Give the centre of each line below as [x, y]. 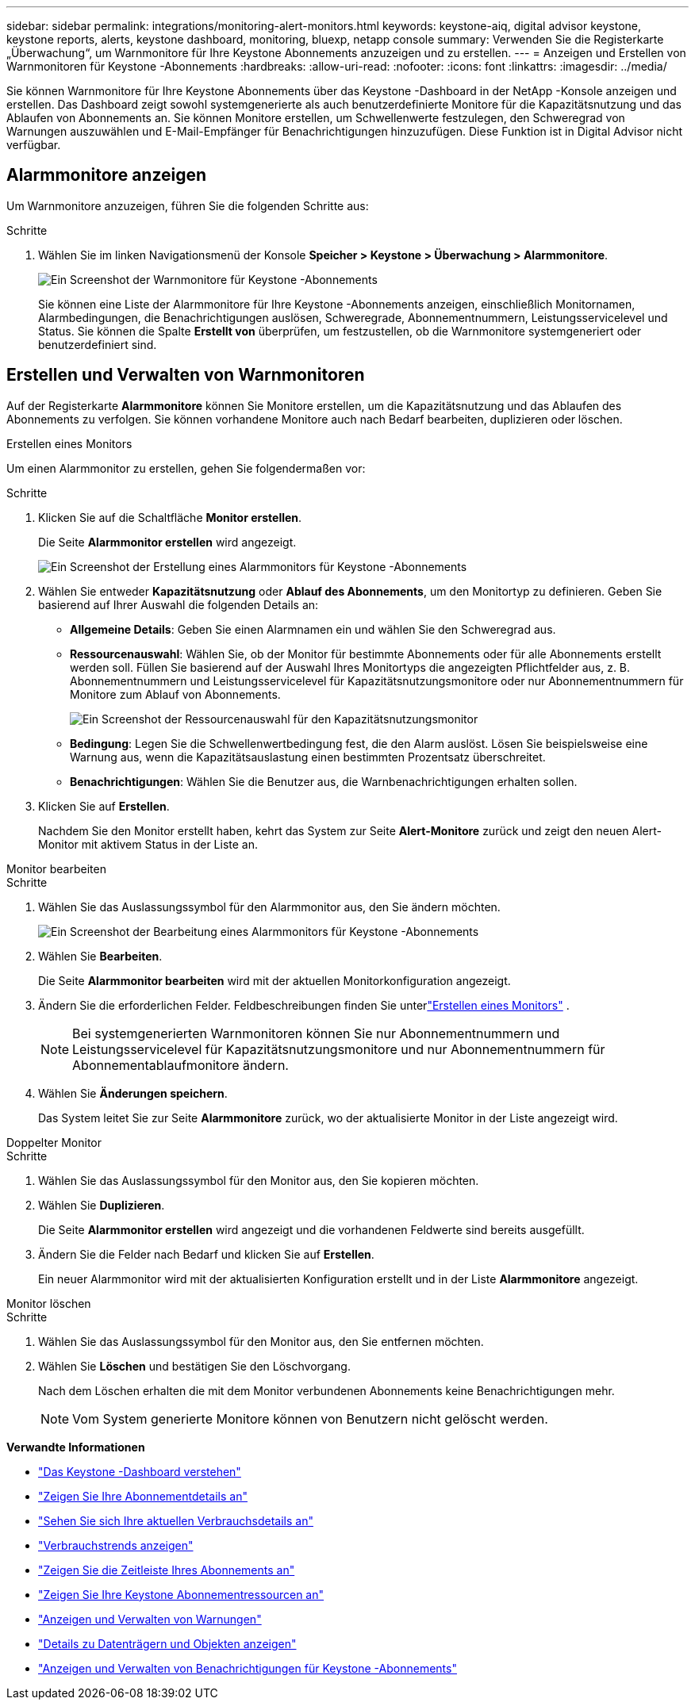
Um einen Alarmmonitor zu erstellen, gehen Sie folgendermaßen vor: [186, 468]
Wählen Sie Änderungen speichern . [133, 1093]
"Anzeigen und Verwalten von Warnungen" [150, 1619]
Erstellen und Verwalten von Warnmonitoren [186, 375]
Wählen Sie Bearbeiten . [100, 956]
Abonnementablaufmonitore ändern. [180, 1065]
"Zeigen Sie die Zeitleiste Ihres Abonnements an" [167, 1570]
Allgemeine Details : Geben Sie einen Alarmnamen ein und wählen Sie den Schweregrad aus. [313, 629]
